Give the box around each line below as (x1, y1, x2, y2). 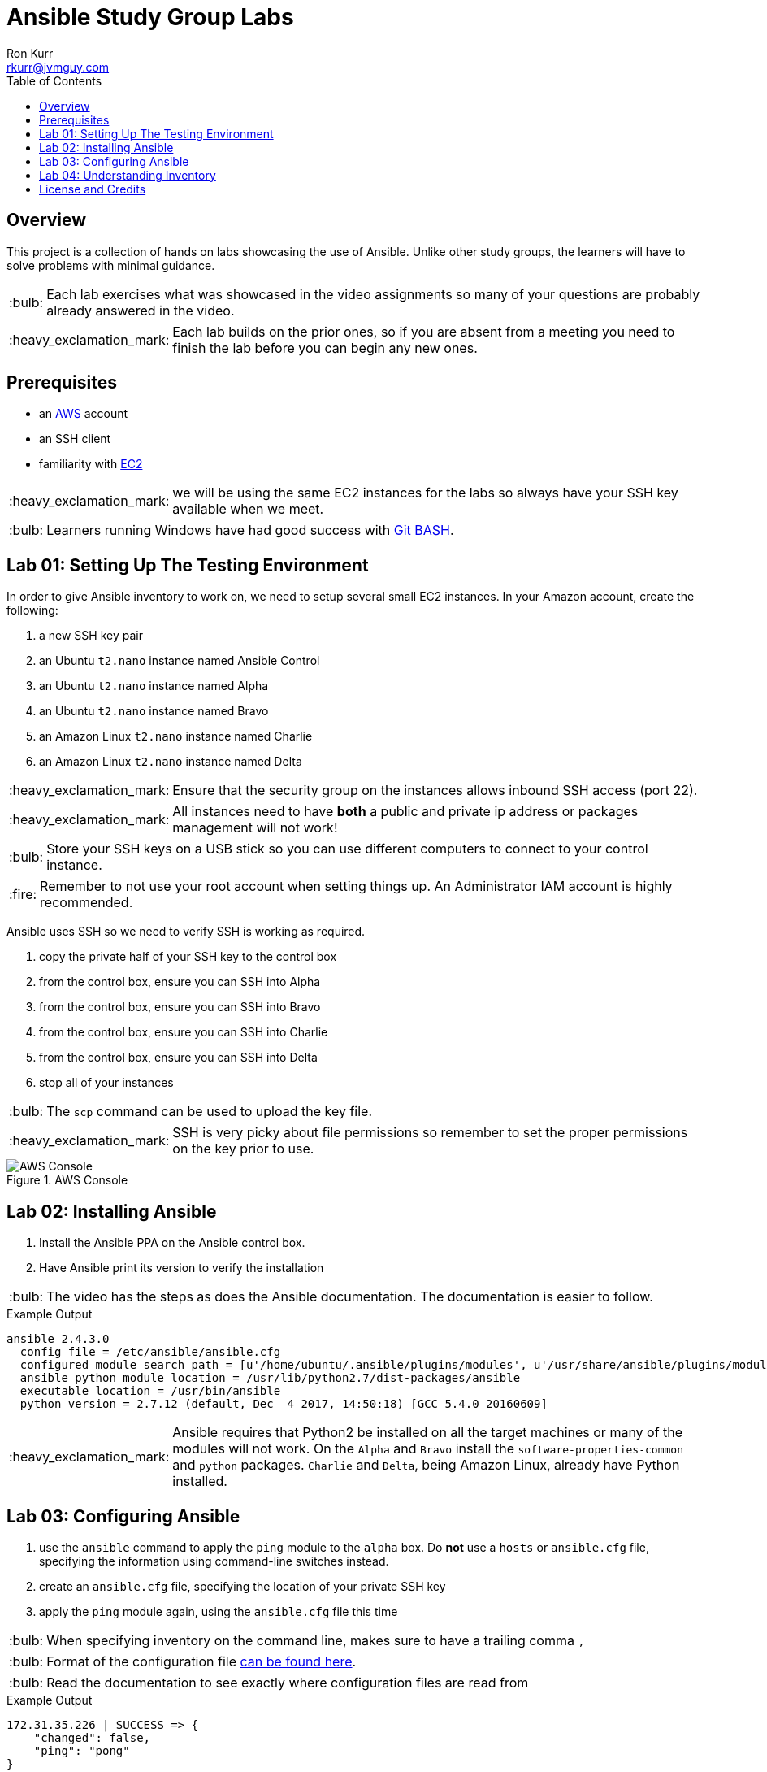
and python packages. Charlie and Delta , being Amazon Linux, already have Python (172, 1457, 680, 1474)
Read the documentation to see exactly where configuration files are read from (46, 1674, 529, 1691)
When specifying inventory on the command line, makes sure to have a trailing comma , (46, 1631, 585, 1648)
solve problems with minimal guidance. (6, 258, 215, 272)
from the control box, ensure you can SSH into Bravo (39, 1000, 321, 1014)
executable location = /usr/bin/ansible (19, 1384, 281, 1398)
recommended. (40, 894, 133, 911)
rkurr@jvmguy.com (6, 59, 110, 74)
